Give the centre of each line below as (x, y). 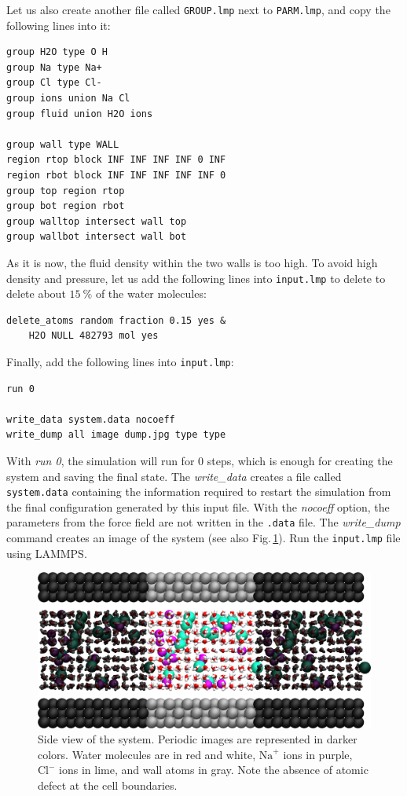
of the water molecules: (151, 293)
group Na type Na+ (54, 67)
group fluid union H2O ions (80, 114)
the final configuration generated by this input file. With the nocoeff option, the (198, 506)
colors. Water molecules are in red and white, (147, 754)
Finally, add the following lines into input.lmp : (120, 361)
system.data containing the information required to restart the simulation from (199, 492)
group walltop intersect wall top (97, 221)
